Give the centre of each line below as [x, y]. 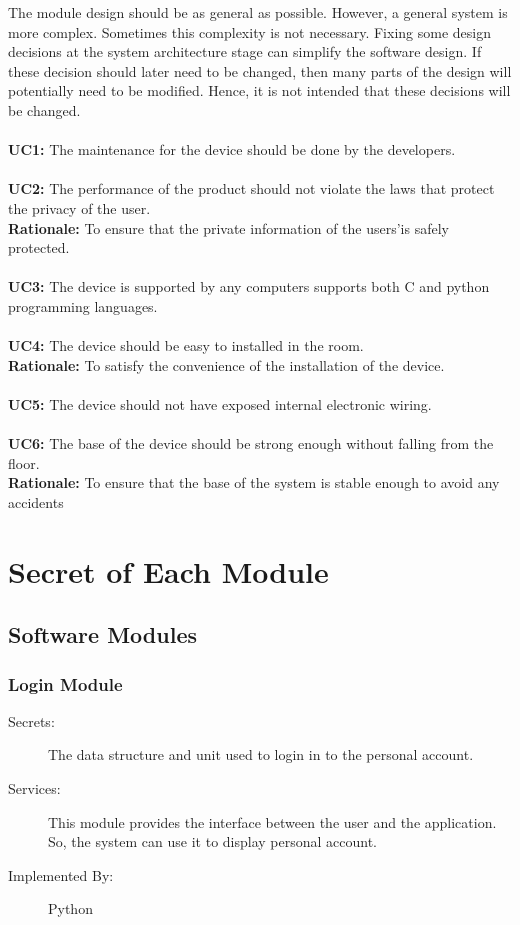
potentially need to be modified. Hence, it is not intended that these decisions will [259, 90]
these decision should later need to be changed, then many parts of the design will [260, 70]
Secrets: [31, 720]
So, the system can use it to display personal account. [213, 841]
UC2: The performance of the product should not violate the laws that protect [251, 188]
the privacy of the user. [79, 207]
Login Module [65, 683]
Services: [34, 788]
